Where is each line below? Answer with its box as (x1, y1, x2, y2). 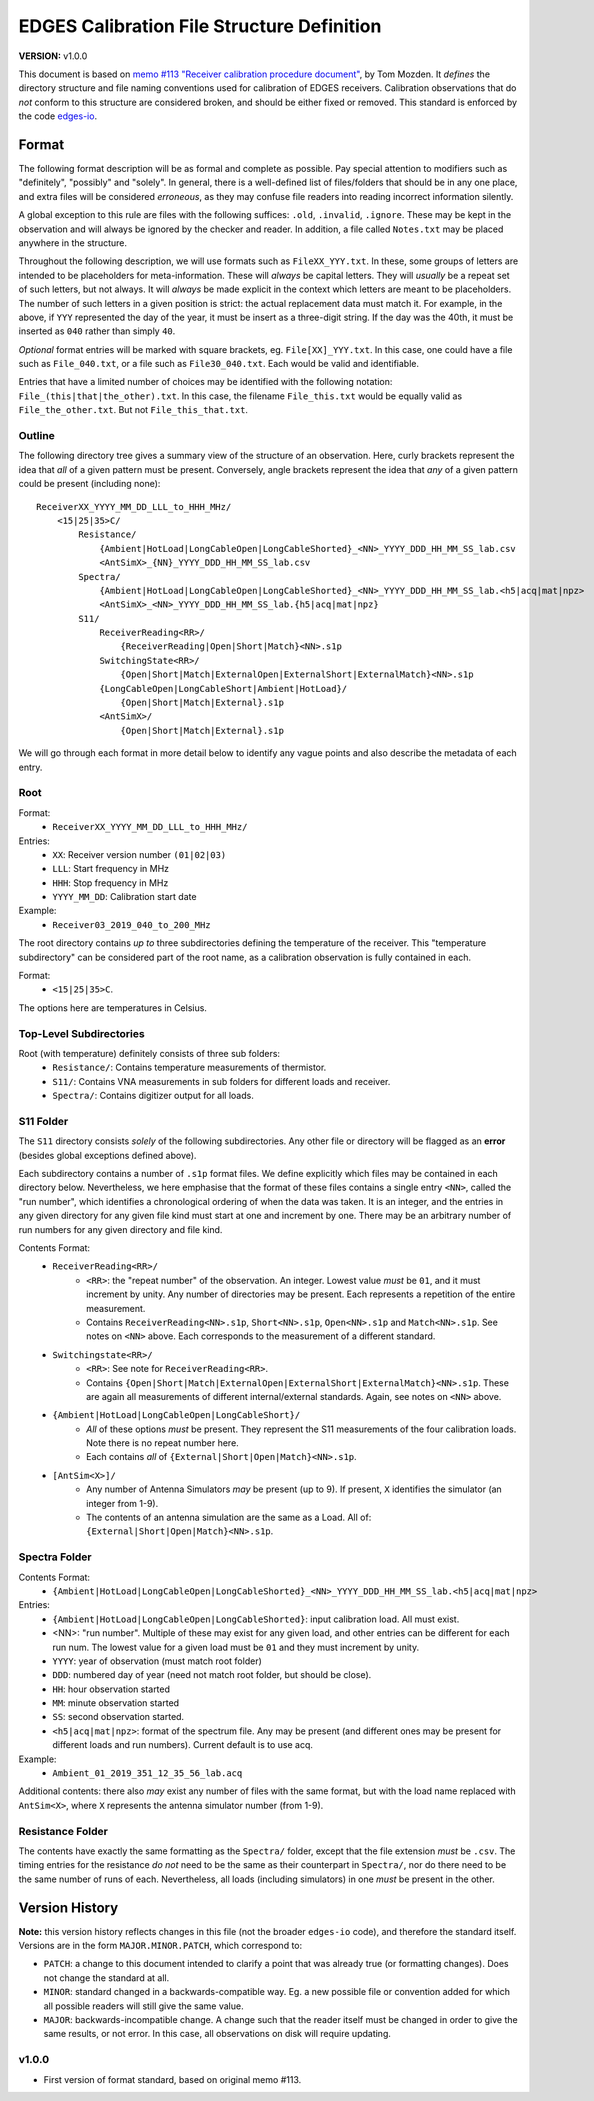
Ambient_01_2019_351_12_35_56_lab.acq (52, 1768, 243, 1779)
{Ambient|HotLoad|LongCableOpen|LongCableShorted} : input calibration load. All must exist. (52, 1613, 460, 1625)
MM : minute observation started (52, 1697, 180, 1709)
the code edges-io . (18, 110, 98, 122)
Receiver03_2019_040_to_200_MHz (52, 919, 211, 930)
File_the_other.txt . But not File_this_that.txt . (18, 404, 249, 416)
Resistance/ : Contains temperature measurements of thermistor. (52, 1061, 327, 1074)
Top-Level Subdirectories (18, 1026, 145, 1040)
